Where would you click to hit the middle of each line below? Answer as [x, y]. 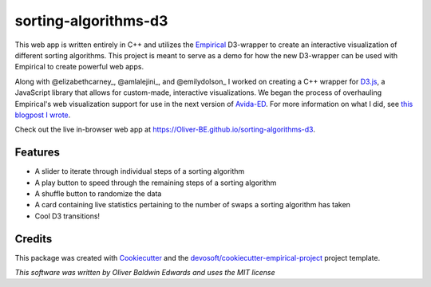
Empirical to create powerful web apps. [79, 67]
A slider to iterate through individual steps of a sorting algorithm [140, 171]
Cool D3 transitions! [67, 216]
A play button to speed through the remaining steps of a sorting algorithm [156, 183]
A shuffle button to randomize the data [98, 193]
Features [37, 153]
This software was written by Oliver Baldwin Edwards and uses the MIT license [145, 273]
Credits [34, 239]
